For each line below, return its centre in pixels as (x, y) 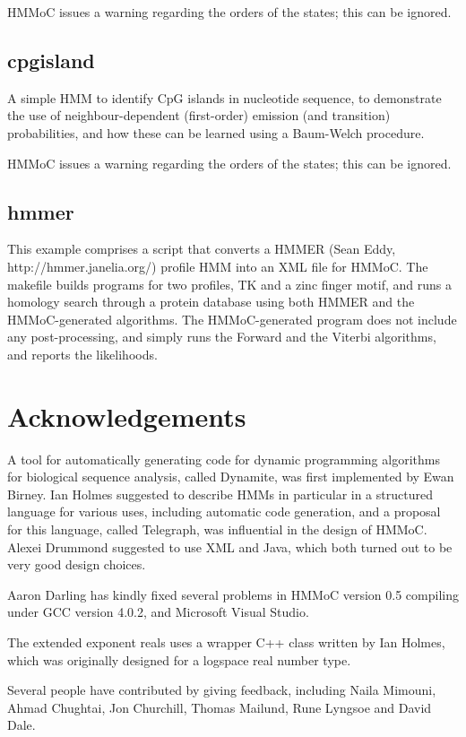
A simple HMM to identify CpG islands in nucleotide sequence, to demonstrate (224, 97)
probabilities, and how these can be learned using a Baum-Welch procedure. (216, 132)
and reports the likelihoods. (82, 354)
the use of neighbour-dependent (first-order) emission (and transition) (199, 115)
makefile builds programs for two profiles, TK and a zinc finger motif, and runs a (230, 284)
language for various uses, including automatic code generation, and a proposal (224, 512)
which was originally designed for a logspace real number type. (179, 659)
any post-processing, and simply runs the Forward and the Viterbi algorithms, (222, 337)
